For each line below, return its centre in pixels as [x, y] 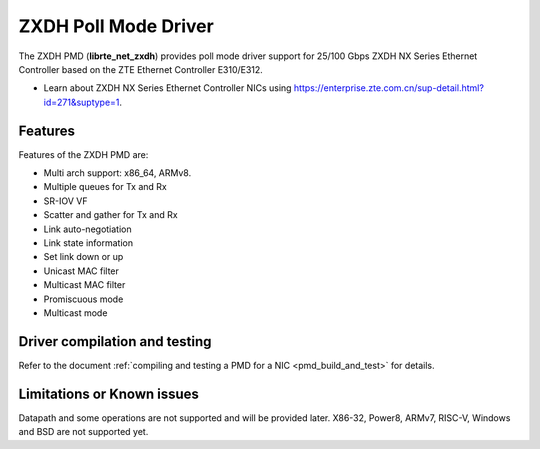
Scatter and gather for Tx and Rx [111, 215]
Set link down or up [83, 257]
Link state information [88, 242]
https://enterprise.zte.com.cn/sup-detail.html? [389, 88]
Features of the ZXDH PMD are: [83, 154]
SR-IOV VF [65, 201]
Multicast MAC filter [84, 285]
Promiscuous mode [83, 299]
